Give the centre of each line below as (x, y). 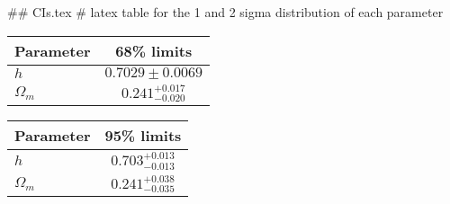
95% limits (143, 136)
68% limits (154, 50)
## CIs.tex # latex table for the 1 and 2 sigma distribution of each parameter (225, 12)
